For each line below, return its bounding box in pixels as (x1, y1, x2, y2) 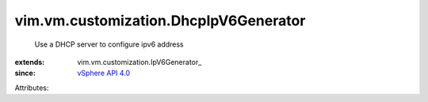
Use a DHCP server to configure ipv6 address (34, 40, 184, 49)
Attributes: (14, 83, 49, 93)
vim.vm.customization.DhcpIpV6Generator (14, 12, 306, 29)
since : (14, 68, 36, 78)
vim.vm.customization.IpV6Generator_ (77, 57, 202, 66)
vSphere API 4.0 (77, 68, 131, 78)
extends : (14, 57, 45, 66)
